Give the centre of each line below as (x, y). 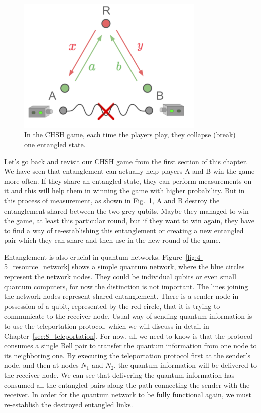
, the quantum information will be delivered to (185, 365)
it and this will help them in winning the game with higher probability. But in (124, 191)
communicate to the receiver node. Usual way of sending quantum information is (128, 316)
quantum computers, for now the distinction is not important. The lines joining (126, 286)
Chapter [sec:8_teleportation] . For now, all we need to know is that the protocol (128, 335)
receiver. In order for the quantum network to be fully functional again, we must (128, 395)
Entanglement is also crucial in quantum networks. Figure (93, 256)
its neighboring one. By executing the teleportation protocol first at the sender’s (127, 355)
